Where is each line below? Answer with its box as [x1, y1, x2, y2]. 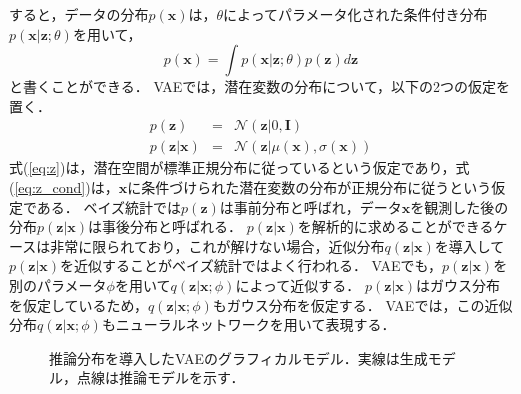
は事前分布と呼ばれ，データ [219, 196, 402, 217]
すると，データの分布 [9, 4, 149, 24]
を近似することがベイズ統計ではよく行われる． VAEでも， [60, 255, 443, 276]
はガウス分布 [416, 275, 501, 295]
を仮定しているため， [9, 294, 148, 315]
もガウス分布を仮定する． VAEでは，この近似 [212, 294, 513, 315]
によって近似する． [235, 275, 361, 295]
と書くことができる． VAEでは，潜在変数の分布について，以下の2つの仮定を [9, 76, 510, 97]
